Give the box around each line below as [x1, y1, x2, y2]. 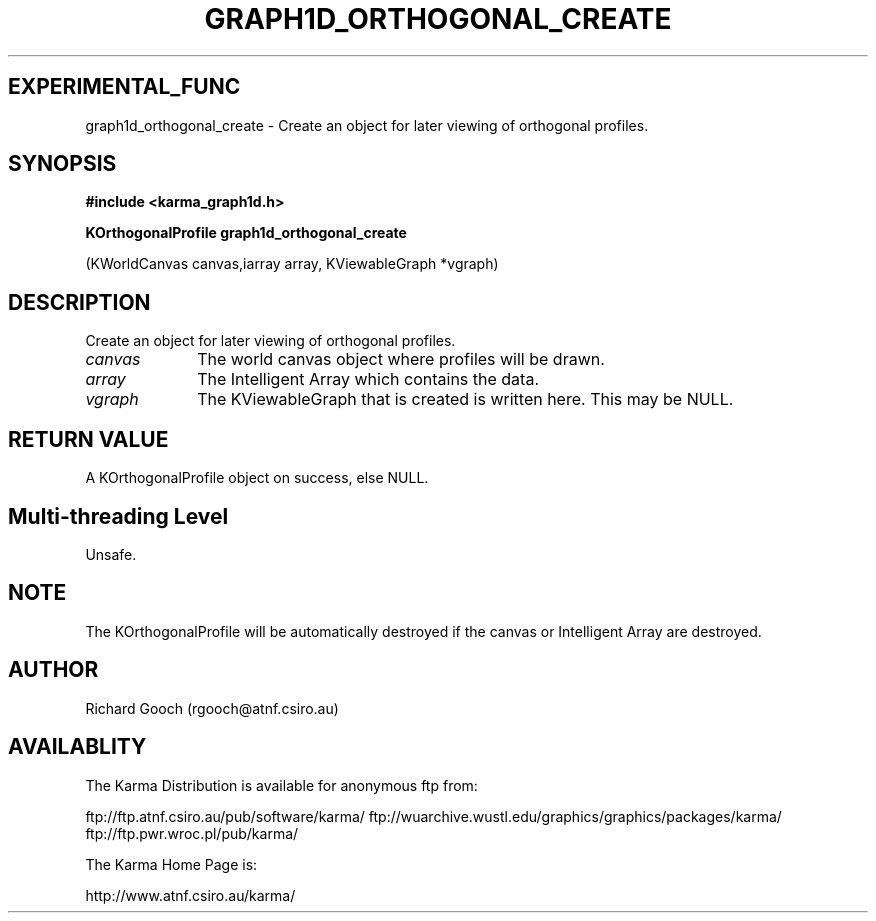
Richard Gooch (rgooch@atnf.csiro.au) [85, 699, 339, 717]
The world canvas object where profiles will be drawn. [197, 349, 605, 370]
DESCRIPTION [8, 289, 151, 315]
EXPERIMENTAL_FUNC [8, 74, 241, 100]
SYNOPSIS [8, 151, 117, 177]
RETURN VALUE [8, 426, 169, 452]
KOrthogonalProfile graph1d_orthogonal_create [85, 224, 407, 242]
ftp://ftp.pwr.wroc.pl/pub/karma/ [85, 824, 299, 842]
